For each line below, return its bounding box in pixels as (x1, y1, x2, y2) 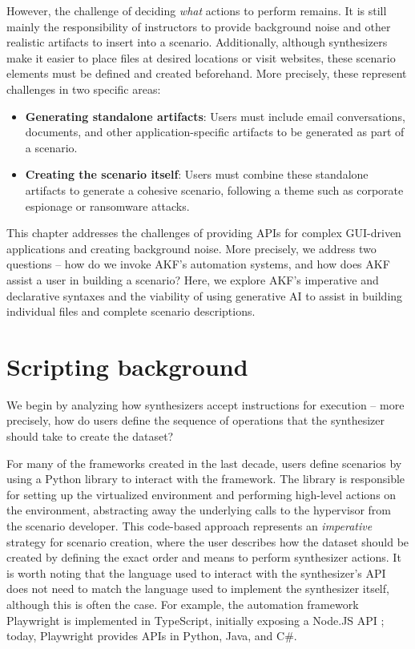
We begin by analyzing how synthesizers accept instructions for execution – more (6, 396, 405, 413)
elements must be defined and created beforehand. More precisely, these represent (6, 65, 407, 82)
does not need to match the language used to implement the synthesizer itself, (6, 580, 389, 597)
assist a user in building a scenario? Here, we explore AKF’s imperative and (6, 271, 379, 288)
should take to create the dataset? (6, 428, 174, 444)
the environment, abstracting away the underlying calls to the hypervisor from (6, 502, 391, 518)
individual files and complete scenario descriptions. (6, 303, 256, 320)
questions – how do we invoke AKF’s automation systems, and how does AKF (6, 256, 390, 272)
